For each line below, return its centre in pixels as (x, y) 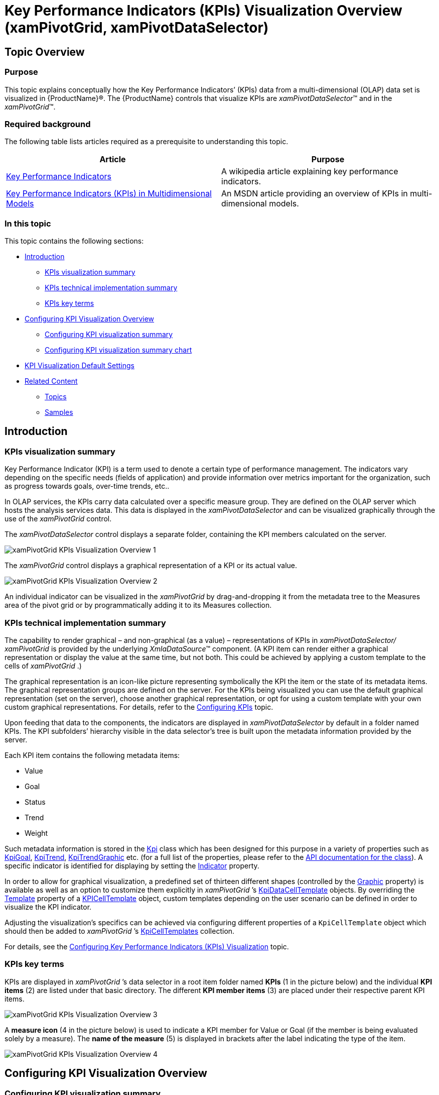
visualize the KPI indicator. (48, 907)
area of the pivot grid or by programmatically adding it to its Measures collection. (138, 605)
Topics (56, 397)
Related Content (51, 381)
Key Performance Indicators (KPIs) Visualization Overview (203, 11)
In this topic (28, 223)
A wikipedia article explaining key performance (310, 172)
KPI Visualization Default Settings (80, 366)
